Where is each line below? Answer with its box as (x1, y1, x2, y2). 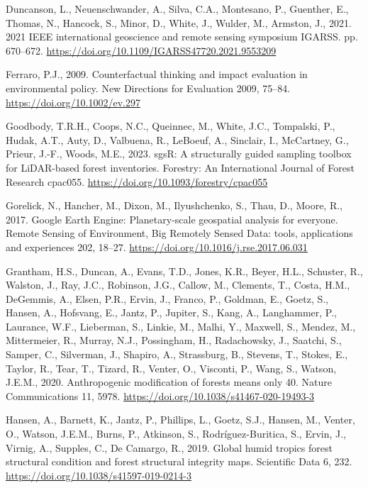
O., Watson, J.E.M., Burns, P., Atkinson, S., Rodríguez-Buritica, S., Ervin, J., (6, 426, 347, 441)
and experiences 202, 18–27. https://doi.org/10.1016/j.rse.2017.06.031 (6, 239, 308, 254)
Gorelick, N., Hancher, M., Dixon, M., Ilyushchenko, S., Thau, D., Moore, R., (6, 198, 342, 213)
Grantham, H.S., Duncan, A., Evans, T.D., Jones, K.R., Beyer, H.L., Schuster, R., (6, 263, 363, 278)
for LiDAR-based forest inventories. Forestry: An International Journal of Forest (6, 160, 355, 174)
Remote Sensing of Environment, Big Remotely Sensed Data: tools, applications (6, 226, 353, 240)
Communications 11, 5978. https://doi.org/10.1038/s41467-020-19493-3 (6, 388, 315, 403)
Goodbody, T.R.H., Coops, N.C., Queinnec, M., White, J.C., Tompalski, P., (6, 118, 335, 133)
